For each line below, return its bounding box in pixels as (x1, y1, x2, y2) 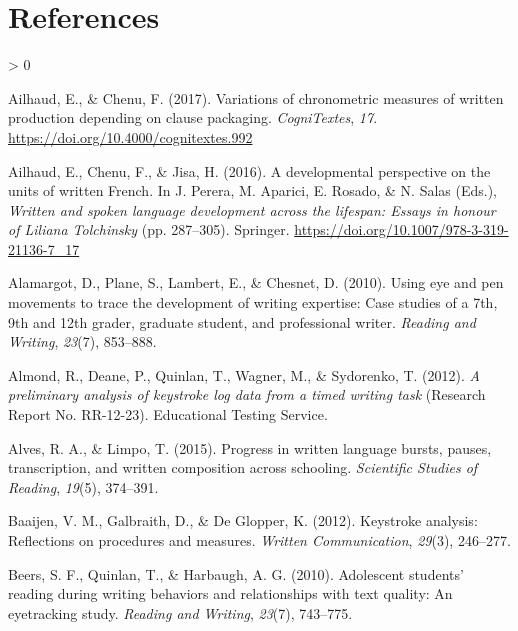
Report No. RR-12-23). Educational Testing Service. (8, 404, 328, 425)
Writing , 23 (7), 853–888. (8, 331, 157, 352)
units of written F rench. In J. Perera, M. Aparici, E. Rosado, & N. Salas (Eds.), (8, 180, 498, 201)
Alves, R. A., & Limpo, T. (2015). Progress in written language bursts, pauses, (8, 437, 492, 458)
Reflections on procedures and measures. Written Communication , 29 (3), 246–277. (8, 530, 511, 550)
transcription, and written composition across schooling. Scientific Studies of (8, 457, 478, 478)
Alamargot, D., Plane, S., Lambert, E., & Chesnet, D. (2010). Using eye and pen (8, 272, 504, 293)
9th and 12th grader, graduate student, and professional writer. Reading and (8, 311, 476, 332)
